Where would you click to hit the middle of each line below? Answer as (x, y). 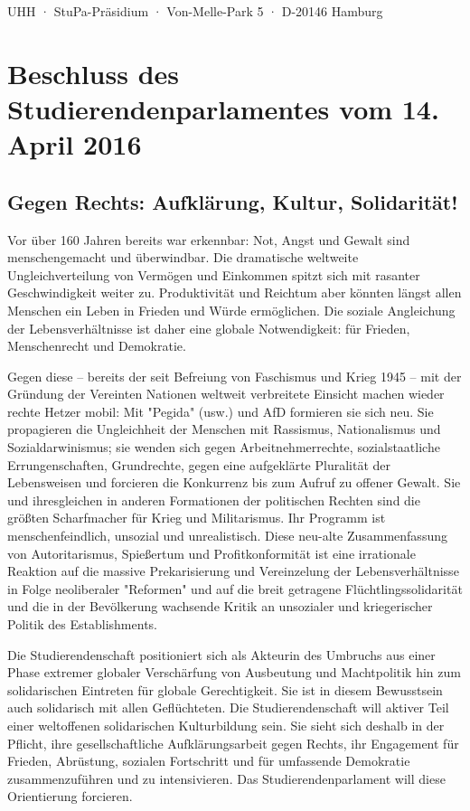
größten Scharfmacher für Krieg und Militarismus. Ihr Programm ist (197, 518)
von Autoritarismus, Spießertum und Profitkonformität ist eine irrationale (211, 553)
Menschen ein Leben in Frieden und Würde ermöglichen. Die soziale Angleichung (231, 310)
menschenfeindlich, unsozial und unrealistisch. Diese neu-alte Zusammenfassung (227, 536)
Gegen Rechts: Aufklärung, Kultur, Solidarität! (233, 201)
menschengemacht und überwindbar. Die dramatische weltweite (183, 257)
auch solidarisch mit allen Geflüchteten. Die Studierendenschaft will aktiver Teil (228, 707)
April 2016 (75, 144)
